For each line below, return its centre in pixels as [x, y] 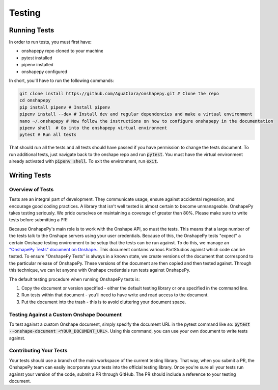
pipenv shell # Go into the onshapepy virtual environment [93, 128]
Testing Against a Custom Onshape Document [66, 314]
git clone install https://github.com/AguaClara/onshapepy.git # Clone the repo [119, 93]
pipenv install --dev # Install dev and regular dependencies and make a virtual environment [136, 114]
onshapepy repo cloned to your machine [62, 51]
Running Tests [31, 30]
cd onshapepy [35, 100]
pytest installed [37, 58]
